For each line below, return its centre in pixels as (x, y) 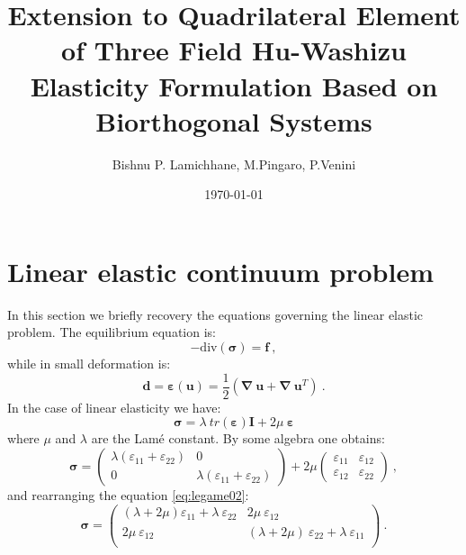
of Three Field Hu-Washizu (234, 50)
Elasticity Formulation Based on (234, 85)
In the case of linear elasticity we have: (114, 407)
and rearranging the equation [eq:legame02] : (128, 494)
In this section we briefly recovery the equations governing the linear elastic (215, 314)
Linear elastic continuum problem (220, 271)
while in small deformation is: (89, 363)
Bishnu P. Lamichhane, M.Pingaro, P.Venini (234, 164)
